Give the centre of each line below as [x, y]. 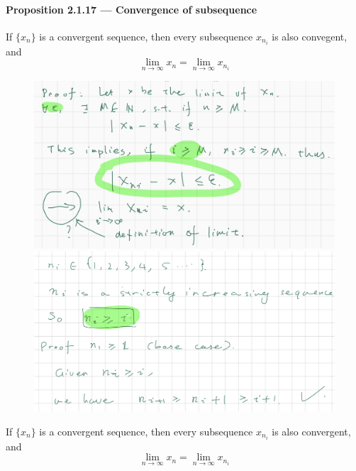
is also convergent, [311, 431]
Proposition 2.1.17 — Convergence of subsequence [132, 9]
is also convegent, [310, 36]
